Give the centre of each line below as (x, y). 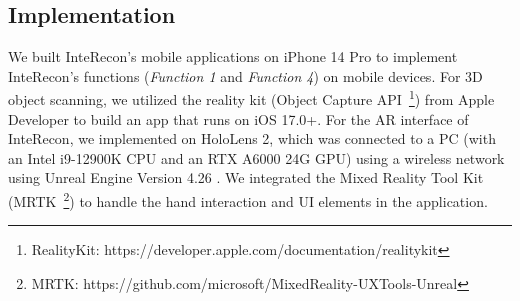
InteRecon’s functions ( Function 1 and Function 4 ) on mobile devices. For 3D (245, 75)
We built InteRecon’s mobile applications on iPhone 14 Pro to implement (233, 56)
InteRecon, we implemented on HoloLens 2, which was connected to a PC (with (252, 138)
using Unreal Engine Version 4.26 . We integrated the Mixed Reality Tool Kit (246, 177)
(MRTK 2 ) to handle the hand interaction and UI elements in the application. (248, 199)
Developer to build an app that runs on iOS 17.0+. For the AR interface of (238, 118)
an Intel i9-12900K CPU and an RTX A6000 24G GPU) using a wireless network (256, 157)
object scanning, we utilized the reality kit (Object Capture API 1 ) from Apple (251, 98)
